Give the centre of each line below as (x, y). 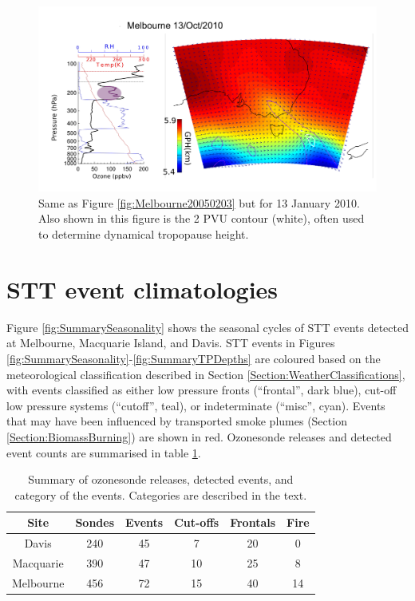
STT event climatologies (142, 289)
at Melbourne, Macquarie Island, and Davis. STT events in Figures (171, 343)
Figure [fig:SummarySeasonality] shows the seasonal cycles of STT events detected (207, 327)
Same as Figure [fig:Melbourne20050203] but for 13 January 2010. (199, 202)
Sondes (95, 522)
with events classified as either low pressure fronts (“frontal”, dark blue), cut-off (202, 390)
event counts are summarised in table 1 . (104, 452)
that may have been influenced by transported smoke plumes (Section (177, 421)
